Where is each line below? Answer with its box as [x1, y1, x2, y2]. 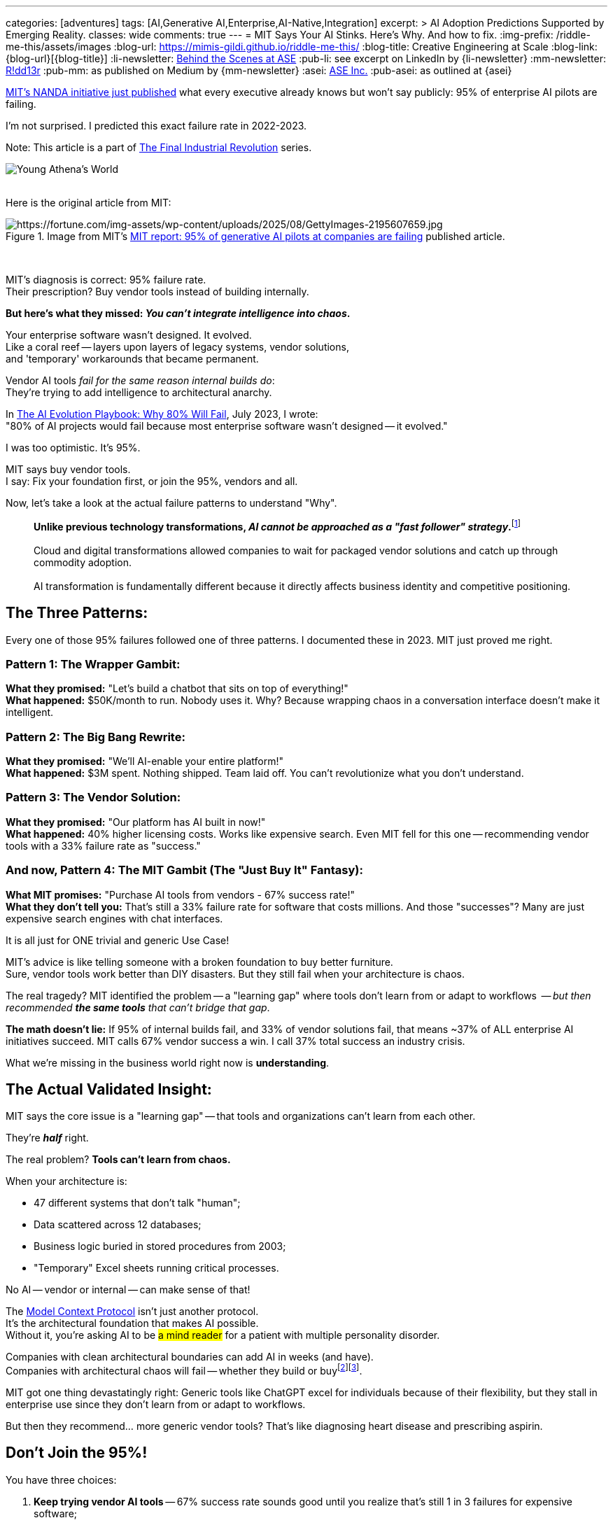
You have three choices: [6, 1473, 117, 1486]
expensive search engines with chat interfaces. [6, 912, 223, 925]
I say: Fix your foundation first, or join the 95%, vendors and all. [6, 475, 298, 487]
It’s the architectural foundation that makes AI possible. [6, 1317, 259, 1330]
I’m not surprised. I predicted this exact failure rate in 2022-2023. [6, 120, 307, 132]
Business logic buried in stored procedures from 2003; [34, 1240, 286, 1253]
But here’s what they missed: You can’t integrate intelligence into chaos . [6, 307, 351, 319]
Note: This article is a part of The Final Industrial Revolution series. [6, 141, 312, 153]
